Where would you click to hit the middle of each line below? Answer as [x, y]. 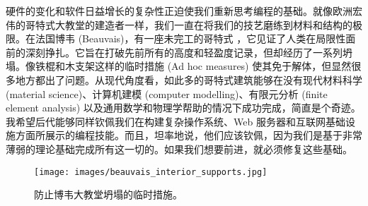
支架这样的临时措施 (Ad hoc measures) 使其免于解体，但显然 [213, 66]
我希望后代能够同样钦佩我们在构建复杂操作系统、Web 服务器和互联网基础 [176, 121]
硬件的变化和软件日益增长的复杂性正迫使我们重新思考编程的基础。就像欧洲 [179, 11]
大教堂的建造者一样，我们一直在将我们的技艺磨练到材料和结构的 [203, 24]
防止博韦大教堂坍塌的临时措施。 [108, 194]
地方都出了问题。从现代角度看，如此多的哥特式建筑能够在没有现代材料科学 [189, 79]
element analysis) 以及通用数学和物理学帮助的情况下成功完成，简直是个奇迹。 [183, 108]
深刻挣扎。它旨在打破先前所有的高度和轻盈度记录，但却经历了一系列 [184, 52]
